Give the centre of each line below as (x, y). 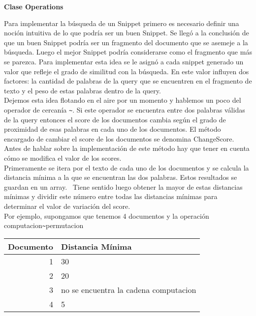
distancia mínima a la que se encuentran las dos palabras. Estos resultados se (121, 177)
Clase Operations (34, 6)
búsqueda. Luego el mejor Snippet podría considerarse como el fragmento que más (128, 52)
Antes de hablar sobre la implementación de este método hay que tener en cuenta (127, 148)
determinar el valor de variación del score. (67, 206)
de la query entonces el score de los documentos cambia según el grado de (115, 119)
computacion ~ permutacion (44, 225)
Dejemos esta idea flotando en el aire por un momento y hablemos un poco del (123, 100)
